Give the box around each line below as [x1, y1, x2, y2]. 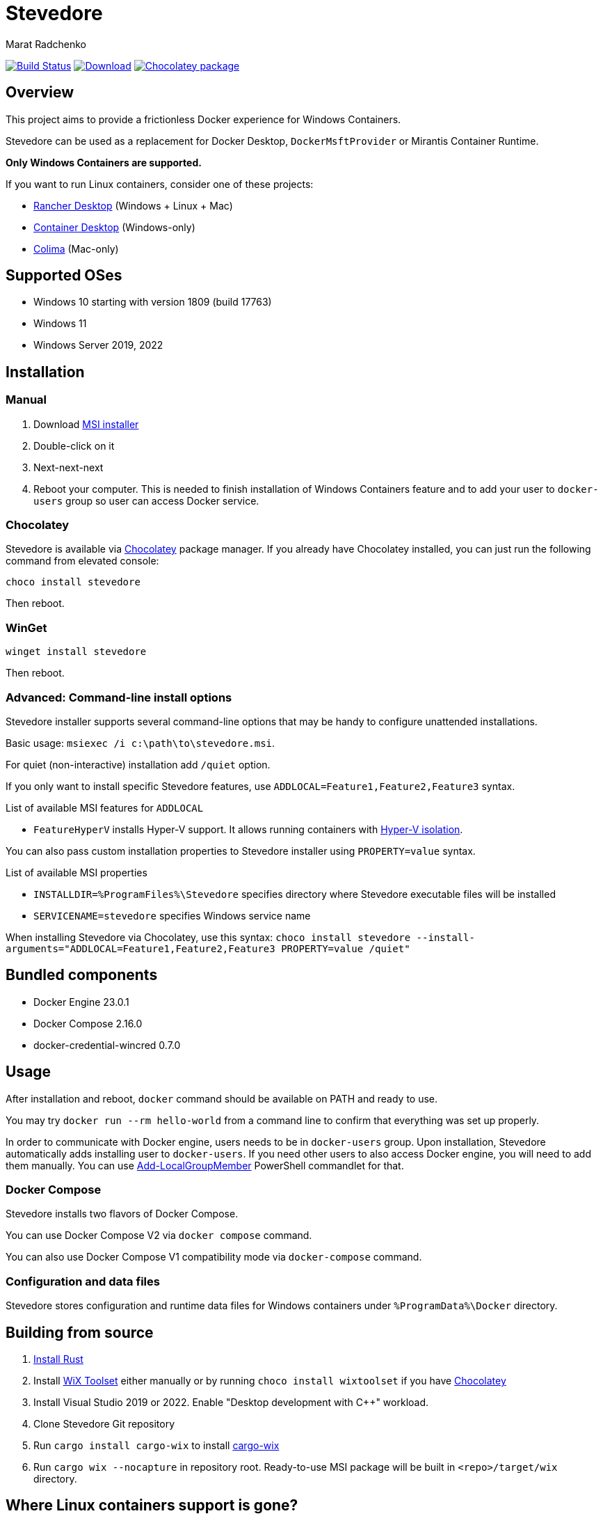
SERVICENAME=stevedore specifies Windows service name [33, 909, 311, 922]
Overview [6, 84, 74, 102]
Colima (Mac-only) [33, 242, 119, 255]
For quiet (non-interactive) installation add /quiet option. [6, 758, 271, 771]
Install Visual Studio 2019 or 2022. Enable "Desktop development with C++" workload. [33, 1396, 429, 1408]
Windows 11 [33, 317, 87, 330]
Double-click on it [33, 439, 115, 452]
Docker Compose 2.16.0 [33, 1017, 143, 1029]
